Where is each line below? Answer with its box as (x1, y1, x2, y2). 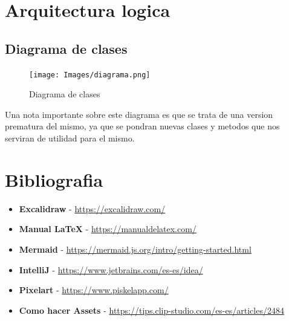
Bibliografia (5, 167, 103, 192)
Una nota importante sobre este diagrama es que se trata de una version (5, 108, 273, 120)
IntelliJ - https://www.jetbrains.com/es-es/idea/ (19, 263, 203, 276)
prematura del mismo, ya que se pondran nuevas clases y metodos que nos (5, 120, 280, 132)
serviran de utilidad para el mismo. (5, 132, 135, 144)
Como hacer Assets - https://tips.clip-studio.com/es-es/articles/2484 (19, 303, 284, 316)
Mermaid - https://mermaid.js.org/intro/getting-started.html (19, 242, 252, 255)
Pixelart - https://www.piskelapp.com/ (19, 284, 169, 296)
